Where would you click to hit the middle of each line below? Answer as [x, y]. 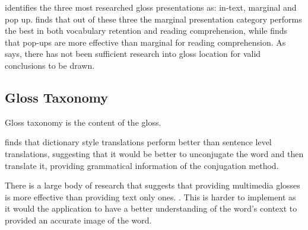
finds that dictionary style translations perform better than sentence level [138, 142]
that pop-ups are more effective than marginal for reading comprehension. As [145, 42]
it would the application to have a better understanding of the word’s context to [151, 208]
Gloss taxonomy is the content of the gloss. [83, 122]
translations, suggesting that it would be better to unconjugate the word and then [154, 153]
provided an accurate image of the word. [78, 220]
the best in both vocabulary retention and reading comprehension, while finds [146, 31]
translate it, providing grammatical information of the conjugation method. [142, 165]
